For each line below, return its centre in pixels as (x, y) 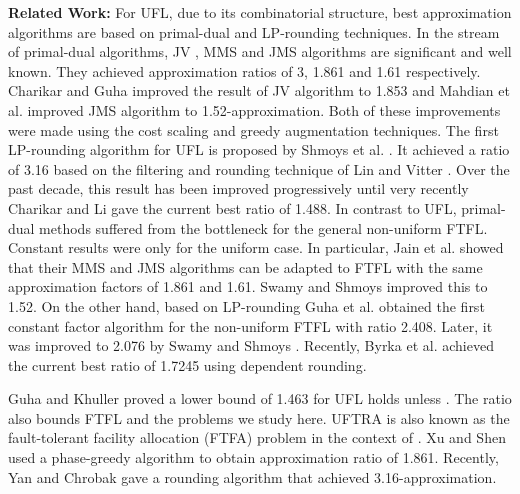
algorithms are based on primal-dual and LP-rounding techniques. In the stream (254, 31)
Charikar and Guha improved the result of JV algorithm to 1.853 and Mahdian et (259, 90)
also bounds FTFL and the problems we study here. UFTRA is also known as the (259, 417)
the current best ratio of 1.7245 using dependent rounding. (187, 364)
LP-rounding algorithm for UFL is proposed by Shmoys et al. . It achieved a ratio (259, 149)
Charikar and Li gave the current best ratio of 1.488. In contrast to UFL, (232, 207)
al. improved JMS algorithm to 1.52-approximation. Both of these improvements (254, 109)
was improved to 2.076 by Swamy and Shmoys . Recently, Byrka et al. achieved (251, 345)
